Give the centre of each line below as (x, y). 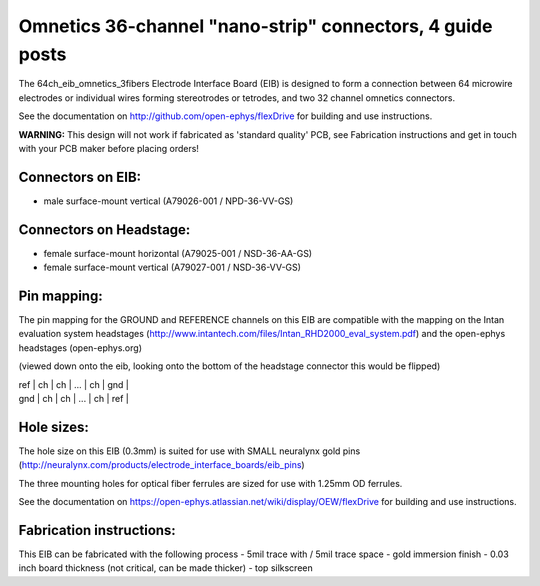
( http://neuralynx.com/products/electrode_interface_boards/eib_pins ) (161, 465)
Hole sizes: (54, 426)
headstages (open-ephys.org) (80, 347)
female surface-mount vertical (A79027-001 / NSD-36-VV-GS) (172, 267)
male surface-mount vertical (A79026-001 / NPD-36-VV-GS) (168, 201)
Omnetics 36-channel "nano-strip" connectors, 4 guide (255, 26)
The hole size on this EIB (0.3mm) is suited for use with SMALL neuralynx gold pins (189, 451)
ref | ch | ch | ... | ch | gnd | (73, 384)
